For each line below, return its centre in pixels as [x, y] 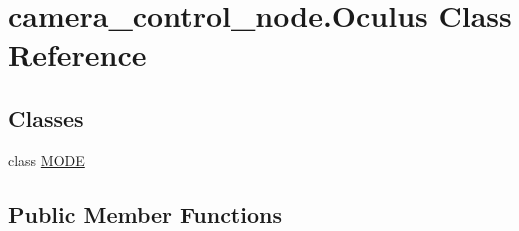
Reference [77, 54]
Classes [46, 117]
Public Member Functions [145, 213]
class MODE [46, 159]
